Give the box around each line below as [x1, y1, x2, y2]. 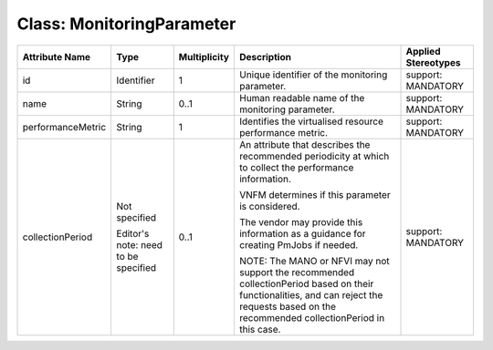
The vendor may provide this [238, 215, 363, 228]
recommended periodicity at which [238, 149, 390, 162]
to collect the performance [238, 160, 354, 173]
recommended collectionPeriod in [238, 311, 385, 324]
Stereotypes [405, 56, 461, 68]
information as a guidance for [238, 227, 366, 240]
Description [238, 50, 292, 63]
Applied [405, 45, 441, 57]
